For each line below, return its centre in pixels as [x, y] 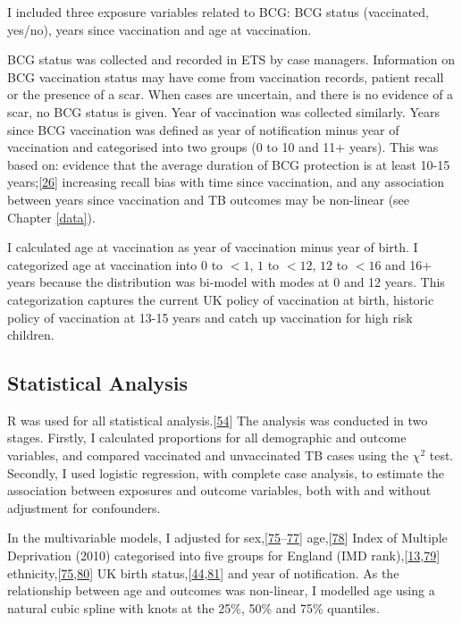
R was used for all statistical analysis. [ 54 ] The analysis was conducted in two [218, 420]
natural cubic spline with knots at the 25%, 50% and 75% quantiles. [193, 607]
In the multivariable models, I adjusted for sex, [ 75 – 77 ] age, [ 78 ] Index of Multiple [227, 538]
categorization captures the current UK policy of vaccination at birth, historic [221, 299]
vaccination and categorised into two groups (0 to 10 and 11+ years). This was [223, 147]
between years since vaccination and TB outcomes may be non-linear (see [209, 199]
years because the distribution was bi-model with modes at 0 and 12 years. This [226, 282]
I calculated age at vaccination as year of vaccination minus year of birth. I [213, 247]
